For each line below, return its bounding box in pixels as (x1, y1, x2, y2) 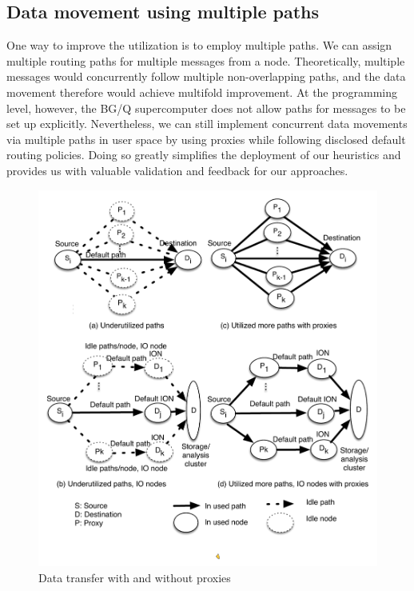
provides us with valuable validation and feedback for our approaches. (6, 162, 348, 178)
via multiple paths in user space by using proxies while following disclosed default (6, 130, 406, 147)
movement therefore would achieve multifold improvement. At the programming (6, 83, 398, 100)
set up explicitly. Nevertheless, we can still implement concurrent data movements (6, 115, 408, 132)
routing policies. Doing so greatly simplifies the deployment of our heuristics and (6, 146, 401, 163)
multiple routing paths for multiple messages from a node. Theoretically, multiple (6, 52, 405, 69)
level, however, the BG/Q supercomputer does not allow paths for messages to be (6, 99, 406, 116)
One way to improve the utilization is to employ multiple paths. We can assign (6, 37, 392, 54)
